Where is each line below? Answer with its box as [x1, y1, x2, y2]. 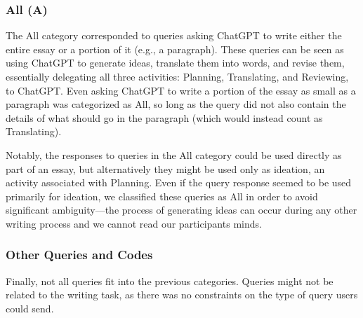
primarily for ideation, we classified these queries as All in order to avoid [6, 188, 318, 203]
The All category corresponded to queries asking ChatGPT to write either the [6, 28, 342, 43]
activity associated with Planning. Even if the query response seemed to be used [6, 175, 352, 190]
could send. [6, 300, 54, 315]
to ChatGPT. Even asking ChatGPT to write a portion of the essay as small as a [6, 83, 356, 97]
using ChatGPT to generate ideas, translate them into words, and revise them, [6, 55, 345, 70]
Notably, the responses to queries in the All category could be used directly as [6, 147, 342, 162]
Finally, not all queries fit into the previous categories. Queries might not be [6, 273, 334, 288]
